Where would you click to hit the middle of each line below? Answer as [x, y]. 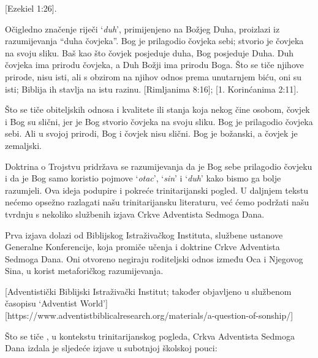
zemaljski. [23, 145]
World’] [94, 303]
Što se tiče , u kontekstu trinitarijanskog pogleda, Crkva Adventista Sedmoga [150, 336]
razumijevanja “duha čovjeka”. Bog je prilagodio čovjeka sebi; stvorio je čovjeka [154, 41]
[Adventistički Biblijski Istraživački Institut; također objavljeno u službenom [148, 291]
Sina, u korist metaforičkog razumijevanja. [84, 271]
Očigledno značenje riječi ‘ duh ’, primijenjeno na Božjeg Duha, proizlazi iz [142, 29]
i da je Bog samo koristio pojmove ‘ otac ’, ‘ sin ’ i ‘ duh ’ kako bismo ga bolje [143, 178]
